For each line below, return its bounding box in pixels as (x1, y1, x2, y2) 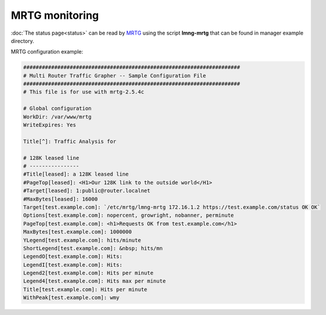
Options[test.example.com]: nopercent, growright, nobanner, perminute (23, 212, 234, 219)
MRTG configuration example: (11, 48, 83, 55)
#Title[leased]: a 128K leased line (23, 171, 129, 177)
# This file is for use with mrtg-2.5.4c (23, 89, 144, 95)
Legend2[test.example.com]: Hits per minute (23, 270, 154, 276)
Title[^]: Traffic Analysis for (23, 138, 117, 145)
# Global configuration (23, 105, 92, 112)
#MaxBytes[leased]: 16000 (23, 196, 98, 202)
